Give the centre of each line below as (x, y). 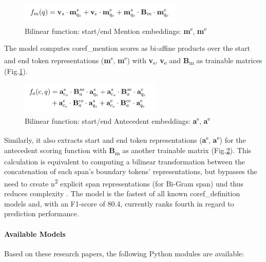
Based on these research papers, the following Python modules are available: (124, 253)
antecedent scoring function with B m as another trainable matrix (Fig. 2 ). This (128, 151)
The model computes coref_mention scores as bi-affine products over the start (127, 48)
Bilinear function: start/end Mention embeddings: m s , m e (116, 30)
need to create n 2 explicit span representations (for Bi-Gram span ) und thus (124, 183)
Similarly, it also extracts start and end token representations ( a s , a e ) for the (125, 139)
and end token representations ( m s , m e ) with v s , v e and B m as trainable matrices (133, 60)
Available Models (35, 233)
